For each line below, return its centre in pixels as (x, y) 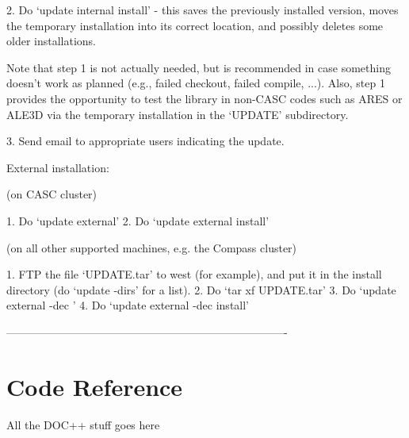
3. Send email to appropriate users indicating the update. (145, 141)
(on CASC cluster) (52, 194)
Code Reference (95, 386)
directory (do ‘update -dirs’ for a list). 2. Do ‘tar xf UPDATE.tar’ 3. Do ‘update (201, 289)
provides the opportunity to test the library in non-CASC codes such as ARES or (204, 98)
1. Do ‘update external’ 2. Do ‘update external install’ (138, 220)
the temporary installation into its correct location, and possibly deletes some (195, 25)
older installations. (51, 41)
